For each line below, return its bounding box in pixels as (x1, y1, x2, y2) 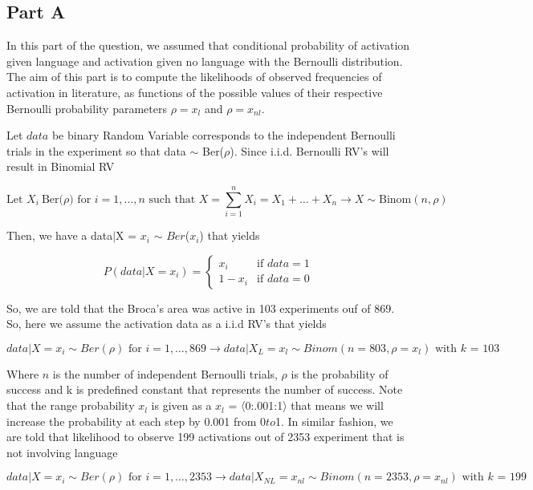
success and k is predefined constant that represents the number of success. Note (6, 381, 403, 398)
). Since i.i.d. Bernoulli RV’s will (230, 142, 389, 159)
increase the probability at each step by (6, 412, 201, 429)
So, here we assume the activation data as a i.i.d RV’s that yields (6, 315, 327, 332)
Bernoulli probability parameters (6, 99, 167, 116)
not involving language (6, 443, 118, 460)
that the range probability (6, 397, 135, 414)
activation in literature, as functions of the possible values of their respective (6, 83, 383, 100)
